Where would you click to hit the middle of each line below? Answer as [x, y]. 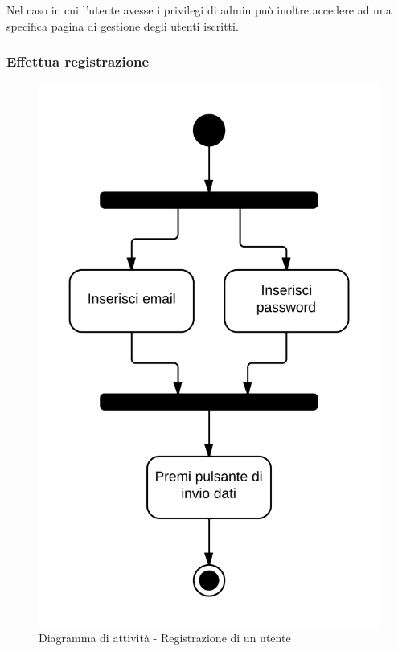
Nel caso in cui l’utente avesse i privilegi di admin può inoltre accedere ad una [199, 10]
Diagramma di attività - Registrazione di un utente [165, 638]
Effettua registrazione [78, 61]
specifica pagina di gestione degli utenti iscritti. [123, 25]
